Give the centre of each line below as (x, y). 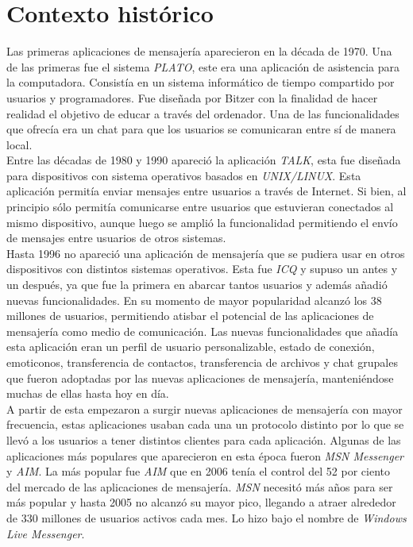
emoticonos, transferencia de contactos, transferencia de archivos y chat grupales (202, 362)
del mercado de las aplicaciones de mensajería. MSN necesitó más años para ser (200, 486)
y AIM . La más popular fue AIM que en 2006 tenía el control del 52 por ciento (198, 471)
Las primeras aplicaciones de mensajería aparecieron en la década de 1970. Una (199, 51)
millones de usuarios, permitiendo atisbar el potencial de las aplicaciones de (190, 316)
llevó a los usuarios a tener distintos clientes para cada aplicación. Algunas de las (204, 439)
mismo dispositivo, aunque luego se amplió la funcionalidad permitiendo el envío (202, 222)
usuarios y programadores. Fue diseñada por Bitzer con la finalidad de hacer (192, 97)
